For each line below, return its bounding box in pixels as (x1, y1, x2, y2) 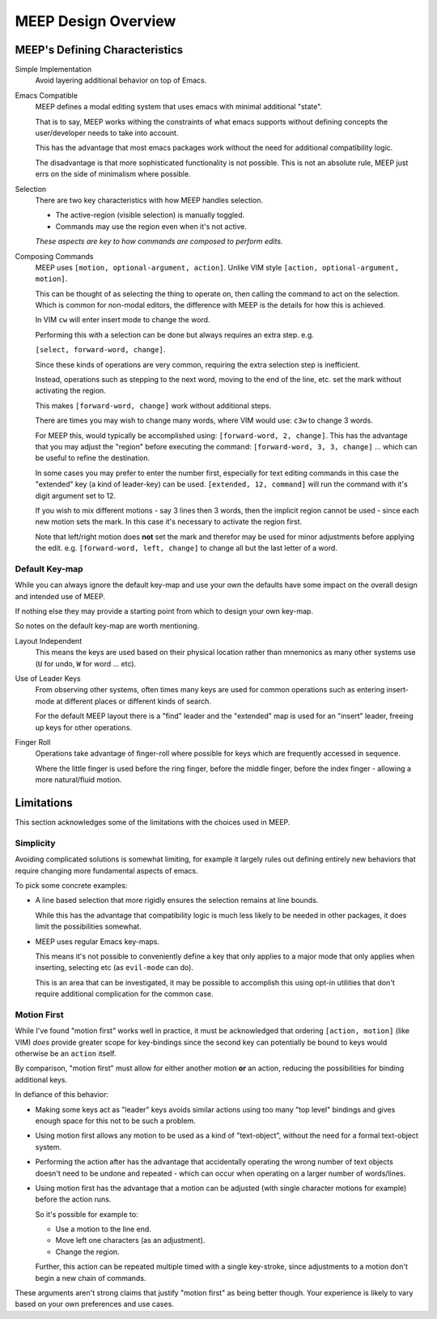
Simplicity (15, 837, 56, 849)
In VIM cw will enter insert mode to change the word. (35, 315, 210, 325)
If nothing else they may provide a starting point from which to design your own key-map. (15, 606, 313, 616)
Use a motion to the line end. (55, 1224, 151, 1234)
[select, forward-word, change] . (35, 345, 166, 355)
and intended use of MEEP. (15, 591, 105, 601)
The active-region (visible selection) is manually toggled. (55, 211, 245, 220)
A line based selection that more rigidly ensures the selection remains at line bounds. (35, 896, 319, 905)
